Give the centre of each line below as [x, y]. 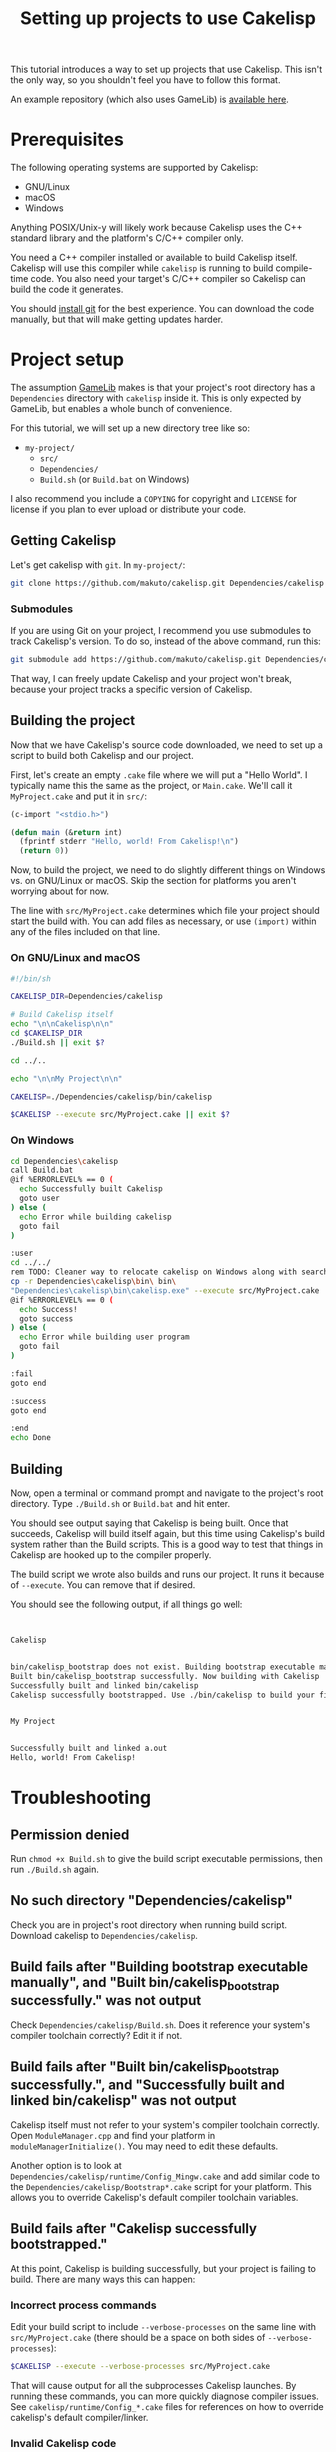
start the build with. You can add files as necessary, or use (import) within [163, 921]
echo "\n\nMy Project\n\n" [66, 1078]
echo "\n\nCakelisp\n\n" [62, 1024]
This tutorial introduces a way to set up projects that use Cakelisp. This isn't [166, 69]
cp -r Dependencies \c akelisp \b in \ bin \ [93, 1282]
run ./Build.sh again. [55, 1869]
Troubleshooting [81, 1798]
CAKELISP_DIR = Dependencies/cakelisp [86, 997]
